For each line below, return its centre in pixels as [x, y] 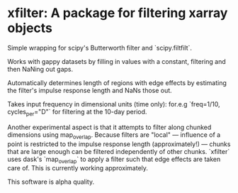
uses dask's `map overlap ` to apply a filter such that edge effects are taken [114, 160]
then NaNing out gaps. [40, 69]
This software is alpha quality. [51, 182]
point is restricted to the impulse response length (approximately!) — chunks [119, 144]
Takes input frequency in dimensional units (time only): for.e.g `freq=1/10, [114, 104]
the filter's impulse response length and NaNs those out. [90, 90]
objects [30, 28]
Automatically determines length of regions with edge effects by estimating [117, 82]
